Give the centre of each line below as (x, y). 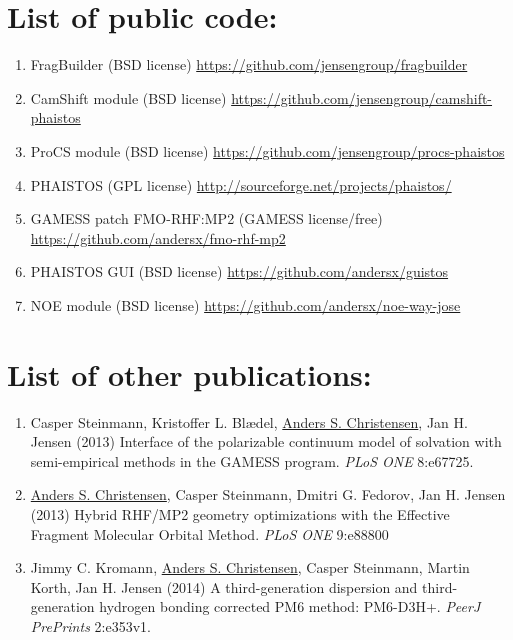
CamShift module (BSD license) (128, 97)
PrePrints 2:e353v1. (90, 625)
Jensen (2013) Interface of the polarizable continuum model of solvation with (266, 441)
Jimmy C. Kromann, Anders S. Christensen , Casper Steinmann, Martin (250, 567)
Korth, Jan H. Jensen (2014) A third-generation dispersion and (224, 586)
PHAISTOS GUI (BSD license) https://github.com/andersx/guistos (239, 271)
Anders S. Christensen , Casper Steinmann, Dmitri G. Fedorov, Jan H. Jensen (268, 494)
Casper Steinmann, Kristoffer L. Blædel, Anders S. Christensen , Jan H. (249, 421)
